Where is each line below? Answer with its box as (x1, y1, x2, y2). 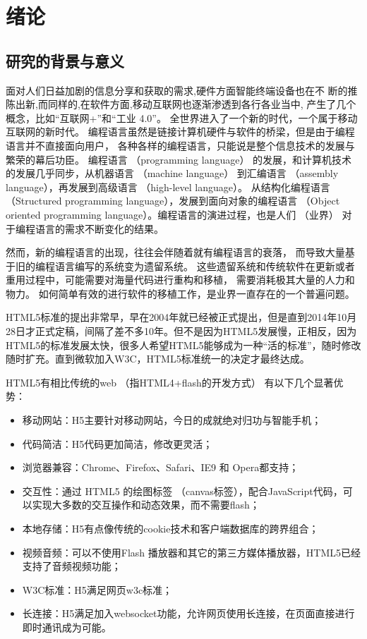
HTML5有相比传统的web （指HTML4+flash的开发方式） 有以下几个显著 (6, 375, 334, 389)
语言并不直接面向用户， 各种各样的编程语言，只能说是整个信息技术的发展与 (6, 138, 355, 152)
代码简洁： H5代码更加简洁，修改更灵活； (22, 436, 213, 451)
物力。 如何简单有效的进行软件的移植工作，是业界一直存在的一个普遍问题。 (6, 286, 355, 300)
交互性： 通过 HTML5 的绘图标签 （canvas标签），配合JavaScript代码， (22, 483, 343, 498)
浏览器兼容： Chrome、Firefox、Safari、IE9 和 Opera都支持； (22, 460, 299, 475)
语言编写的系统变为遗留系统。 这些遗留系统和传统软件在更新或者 (54, 258, 355, 273)
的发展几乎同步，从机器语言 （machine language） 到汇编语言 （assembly (6, 166, 339, 181)
